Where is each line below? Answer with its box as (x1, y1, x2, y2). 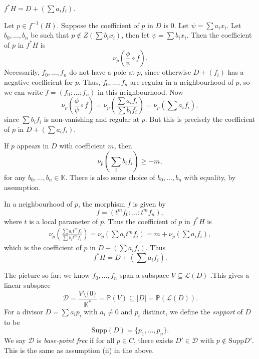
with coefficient (59, 140, 106, 151)
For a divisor (4, 306, 43, 317)
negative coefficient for (4, 76, 73, 87)
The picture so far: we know (4, 270, 90, 280)
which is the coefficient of (4, 242, 82, 253)
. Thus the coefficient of (103, 216, 176, 226)
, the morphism (78, 199, 125, 209)
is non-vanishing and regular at (44, 114, 140, 124)
